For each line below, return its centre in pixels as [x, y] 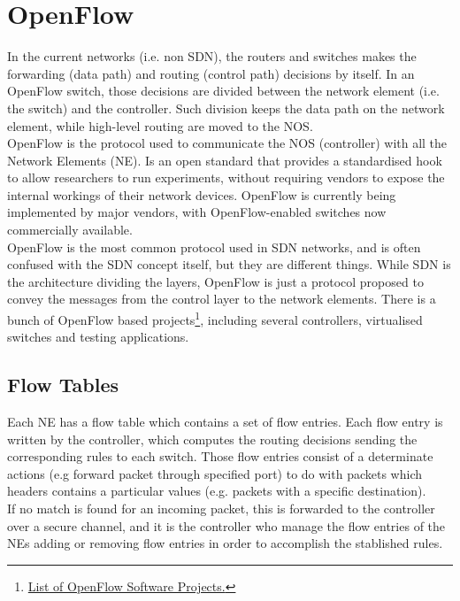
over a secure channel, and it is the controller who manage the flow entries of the [226, 525]
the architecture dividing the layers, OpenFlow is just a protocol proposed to [215, 281]
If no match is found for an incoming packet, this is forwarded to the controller [221, 509]
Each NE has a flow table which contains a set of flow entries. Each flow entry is [225, 422]
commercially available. [70, 230]
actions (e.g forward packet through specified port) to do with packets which [215, 473]
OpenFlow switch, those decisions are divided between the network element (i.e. [223, 91]
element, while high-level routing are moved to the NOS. [160, 125]
